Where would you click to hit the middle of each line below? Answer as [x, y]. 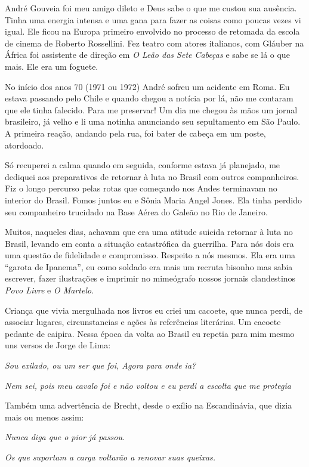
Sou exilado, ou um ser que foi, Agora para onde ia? [101, 365]
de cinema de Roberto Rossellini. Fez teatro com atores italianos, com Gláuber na [154, 43]
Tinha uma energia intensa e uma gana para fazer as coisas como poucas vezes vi [153, 19]
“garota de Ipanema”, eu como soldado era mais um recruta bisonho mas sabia [149, 266]
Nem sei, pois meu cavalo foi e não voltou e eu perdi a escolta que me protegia [148, 385]
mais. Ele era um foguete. [52, 66]
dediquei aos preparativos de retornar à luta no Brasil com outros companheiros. [152, 176]
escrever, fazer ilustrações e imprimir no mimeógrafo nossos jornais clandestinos [150, 278]
